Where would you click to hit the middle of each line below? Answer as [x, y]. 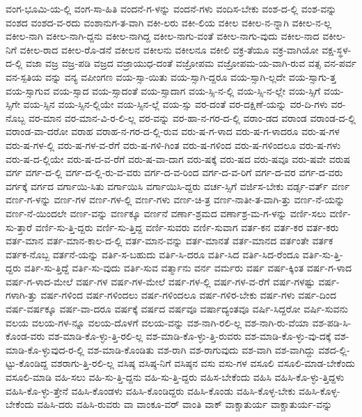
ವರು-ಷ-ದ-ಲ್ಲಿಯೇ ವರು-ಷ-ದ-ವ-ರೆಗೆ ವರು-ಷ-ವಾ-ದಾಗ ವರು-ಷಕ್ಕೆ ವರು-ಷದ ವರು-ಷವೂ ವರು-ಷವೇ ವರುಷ [178, 158]
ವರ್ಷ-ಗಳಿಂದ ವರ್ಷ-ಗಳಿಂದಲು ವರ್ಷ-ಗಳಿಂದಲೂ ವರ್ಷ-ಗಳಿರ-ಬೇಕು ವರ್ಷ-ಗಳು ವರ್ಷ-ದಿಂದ [188, 295]
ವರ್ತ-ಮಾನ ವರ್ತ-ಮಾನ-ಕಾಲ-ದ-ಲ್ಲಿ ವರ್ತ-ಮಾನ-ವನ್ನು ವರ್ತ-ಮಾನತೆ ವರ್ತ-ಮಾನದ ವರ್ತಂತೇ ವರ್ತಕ [170, 241]
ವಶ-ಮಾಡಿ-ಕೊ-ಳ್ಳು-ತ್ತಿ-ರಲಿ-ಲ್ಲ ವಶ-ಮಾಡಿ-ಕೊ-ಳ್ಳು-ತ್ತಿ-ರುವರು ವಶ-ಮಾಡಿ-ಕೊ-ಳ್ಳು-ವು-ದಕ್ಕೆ [190, 336]
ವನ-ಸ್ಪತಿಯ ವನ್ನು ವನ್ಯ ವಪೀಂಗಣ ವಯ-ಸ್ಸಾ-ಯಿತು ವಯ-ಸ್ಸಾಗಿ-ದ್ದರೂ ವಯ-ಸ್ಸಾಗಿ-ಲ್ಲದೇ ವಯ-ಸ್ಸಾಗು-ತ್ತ [171, 76]
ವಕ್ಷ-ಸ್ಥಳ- [337, 49]
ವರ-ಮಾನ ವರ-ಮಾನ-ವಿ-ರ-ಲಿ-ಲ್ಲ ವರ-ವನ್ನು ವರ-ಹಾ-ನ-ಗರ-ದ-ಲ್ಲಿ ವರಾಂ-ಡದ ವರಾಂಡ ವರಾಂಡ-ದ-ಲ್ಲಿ [192, 117]
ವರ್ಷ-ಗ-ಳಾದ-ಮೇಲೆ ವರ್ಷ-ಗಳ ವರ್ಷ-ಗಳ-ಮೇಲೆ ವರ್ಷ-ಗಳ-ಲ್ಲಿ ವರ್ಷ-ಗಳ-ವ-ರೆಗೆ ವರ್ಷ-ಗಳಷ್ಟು [160, 281]
